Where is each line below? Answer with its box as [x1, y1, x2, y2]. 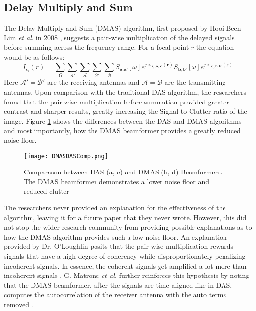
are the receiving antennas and [47, 77, 140, 87]
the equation [196, 42, 234, 52]
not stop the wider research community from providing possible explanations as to [4, 222, 252, 232]
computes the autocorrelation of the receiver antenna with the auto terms [4, 289, 226, 300]
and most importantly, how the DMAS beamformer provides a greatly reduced [4, 125, 241, 136]
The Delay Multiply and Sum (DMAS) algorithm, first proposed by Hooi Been [4, 23, 241, 33]
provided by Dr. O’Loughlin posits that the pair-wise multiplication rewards [4, 241, 234, 251]
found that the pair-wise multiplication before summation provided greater [4, 96, 229, 106]
